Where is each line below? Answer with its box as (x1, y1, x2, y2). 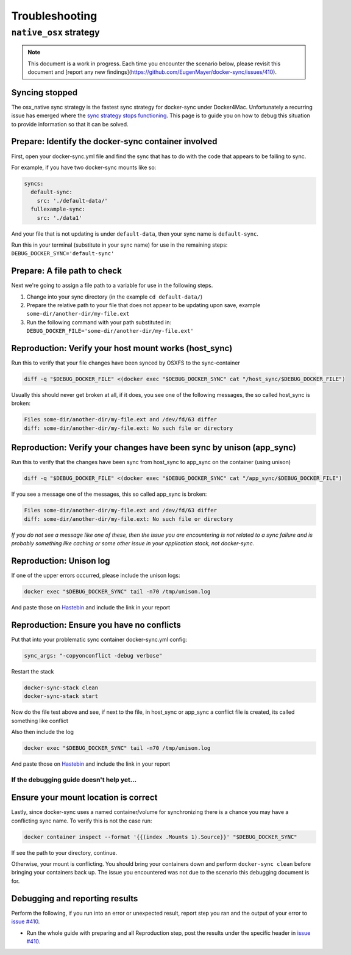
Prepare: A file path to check (11, 266, 122, 276)
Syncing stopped (11, 87, 78, 98)
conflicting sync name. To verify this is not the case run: (11, 817, 152, 824)
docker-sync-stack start (24, 693, 99, 700)
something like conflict (11, 717, 68, 724)
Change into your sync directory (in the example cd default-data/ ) (26, 293, 203, 300)
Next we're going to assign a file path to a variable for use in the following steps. (11, 281, 213, 289)
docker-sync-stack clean (24, 684, 99, 691)
